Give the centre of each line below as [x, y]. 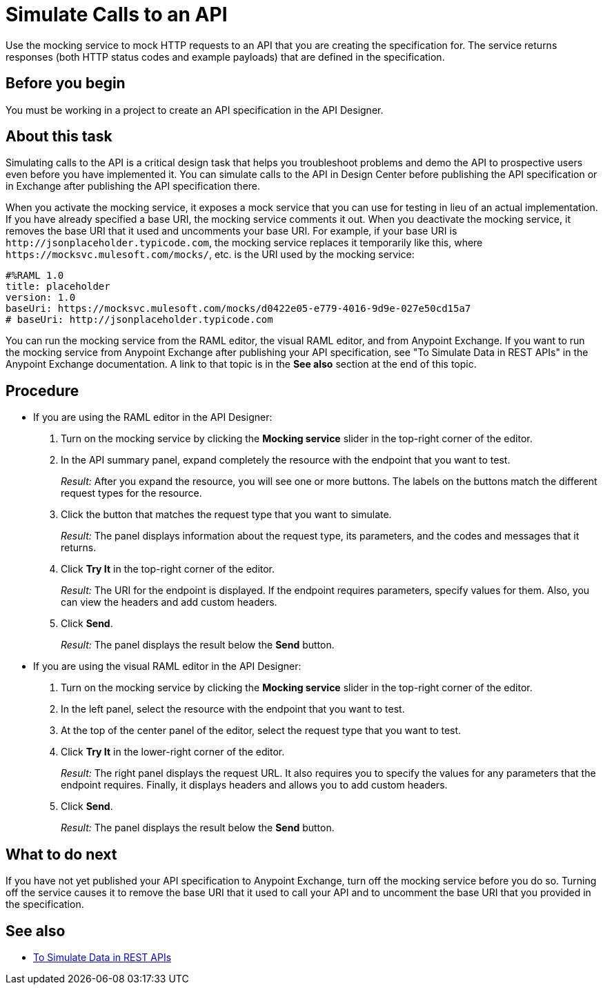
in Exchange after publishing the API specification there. [133, 186]
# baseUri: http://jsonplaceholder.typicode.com [139, 320]
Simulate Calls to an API [117, 14]
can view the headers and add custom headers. [169, 602]
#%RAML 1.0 [35, 276]
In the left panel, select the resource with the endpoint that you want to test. [233, 709]
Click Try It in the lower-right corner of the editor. [173, 752]
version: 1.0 [41, 298]
